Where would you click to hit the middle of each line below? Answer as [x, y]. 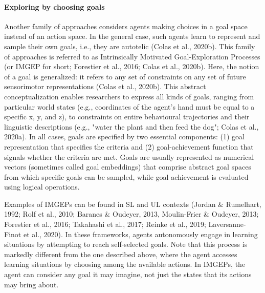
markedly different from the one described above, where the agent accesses [121, 254]
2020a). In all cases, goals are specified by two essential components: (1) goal [124, 137]
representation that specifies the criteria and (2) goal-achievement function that [129, 146]
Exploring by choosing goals [54, 6]
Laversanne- [227, 224]
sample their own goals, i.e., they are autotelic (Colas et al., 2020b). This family [130, 46]
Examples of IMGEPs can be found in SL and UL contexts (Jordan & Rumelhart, [133, 204]
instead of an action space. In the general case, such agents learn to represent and [132, 36]
